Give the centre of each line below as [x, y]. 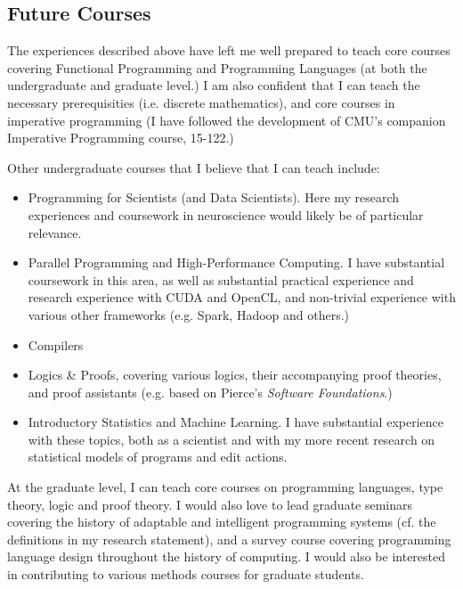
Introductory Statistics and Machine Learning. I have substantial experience [236, 422]
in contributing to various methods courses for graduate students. [186, 574]
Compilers [56, 344]
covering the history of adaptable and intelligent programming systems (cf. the [222, 522]
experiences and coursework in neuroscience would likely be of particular [226, 214]
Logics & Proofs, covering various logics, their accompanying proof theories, [235, 375]
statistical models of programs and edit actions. [158, 457]
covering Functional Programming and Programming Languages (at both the [217, 67]
